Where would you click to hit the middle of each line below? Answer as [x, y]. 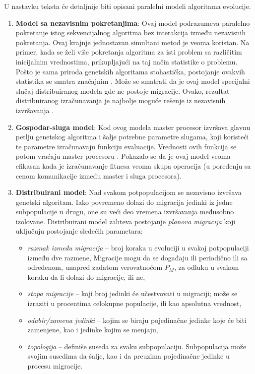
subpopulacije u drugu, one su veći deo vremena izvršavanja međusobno [125, 212]
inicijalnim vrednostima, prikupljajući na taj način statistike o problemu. [127, 61]
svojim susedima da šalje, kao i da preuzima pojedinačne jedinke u [128, 356]
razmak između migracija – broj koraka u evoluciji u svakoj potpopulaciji [138, 248]
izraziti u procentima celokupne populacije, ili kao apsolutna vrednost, [134, 303]
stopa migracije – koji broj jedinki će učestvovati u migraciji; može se [132, 293]
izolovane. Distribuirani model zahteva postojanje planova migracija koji [126, 221]
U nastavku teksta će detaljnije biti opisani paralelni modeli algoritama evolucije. [127, 6]
